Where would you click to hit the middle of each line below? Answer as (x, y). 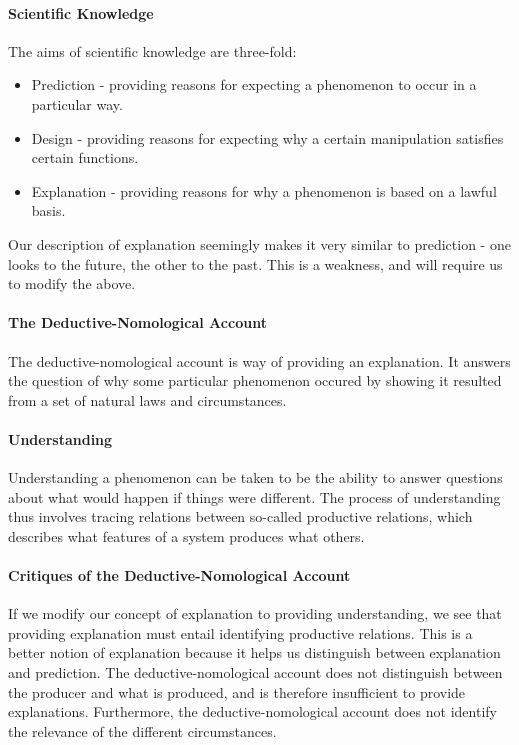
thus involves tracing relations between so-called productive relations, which (240, 516)
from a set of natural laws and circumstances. (147, 399)
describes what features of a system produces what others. (186, 535)
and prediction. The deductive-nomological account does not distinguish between (255, 672)
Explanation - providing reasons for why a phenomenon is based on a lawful (264, 190)
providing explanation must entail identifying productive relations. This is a (240, 632)
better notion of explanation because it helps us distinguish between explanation (254, 652)
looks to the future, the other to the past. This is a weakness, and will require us (255, 263)
